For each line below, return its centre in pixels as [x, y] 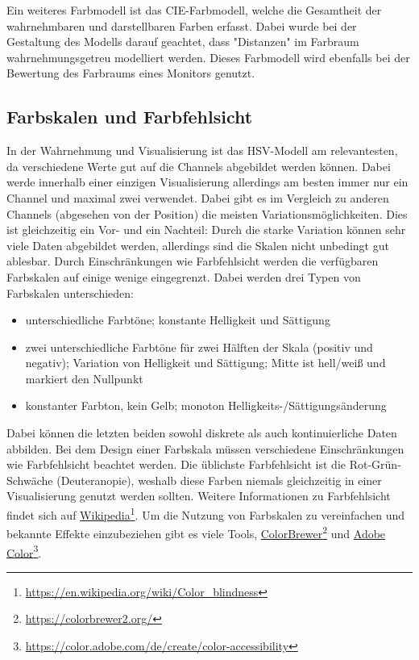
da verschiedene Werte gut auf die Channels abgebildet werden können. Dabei [199, 166]
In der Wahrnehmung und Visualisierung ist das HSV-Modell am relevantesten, [202, 150]
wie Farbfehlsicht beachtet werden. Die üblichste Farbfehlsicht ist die [176, 464]
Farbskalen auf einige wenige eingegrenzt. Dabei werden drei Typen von [184, 276]
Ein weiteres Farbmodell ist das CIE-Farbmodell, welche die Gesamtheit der [194, 10]
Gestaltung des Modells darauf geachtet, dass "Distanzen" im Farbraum [183, 42]
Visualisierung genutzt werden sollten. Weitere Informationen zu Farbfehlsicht [199, 496]
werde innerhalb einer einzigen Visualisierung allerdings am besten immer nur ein [207, 182]
